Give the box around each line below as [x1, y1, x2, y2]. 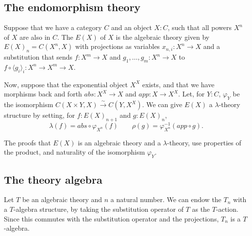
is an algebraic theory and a [78, 137, 161, 147]
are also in [19, 31, 50, 42]
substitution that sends [4, 52, 73, 62]
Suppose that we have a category [4, 22, 102, 32]
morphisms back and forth [4, 89, 82, 99]
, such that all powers [168, 22, 232, 32]
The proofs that [4, 137, 51, 147]
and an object [111, 22, 152, 32]
